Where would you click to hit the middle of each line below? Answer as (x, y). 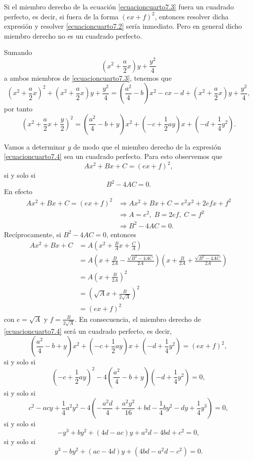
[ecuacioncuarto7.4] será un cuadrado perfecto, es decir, (88, 331)
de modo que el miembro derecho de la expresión (147, 146)
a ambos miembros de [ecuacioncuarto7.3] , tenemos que (88, 77)
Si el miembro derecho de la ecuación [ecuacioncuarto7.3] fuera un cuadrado (119, 6)
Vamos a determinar (35, 146)
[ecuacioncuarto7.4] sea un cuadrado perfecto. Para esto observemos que (113, 156)
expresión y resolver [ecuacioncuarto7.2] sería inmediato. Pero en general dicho (123, 26)
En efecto (18, 191)
